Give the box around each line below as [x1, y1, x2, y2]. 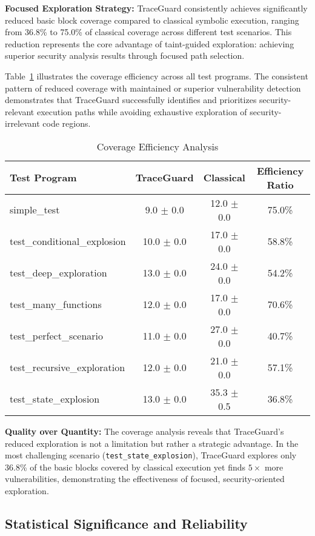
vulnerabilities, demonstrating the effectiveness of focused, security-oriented [5, 472, 285, 485]
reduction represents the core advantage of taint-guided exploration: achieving [5, 37, 294, 50]
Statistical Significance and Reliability [5, 514, 248, 532]
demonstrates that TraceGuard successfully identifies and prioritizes [5, 93, 257, 106]
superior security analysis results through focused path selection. [5, 49, 245, 62]
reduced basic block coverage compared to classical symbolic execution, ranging [5, 13, 299, 26]
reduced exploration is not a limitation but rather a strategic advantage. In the [5, 437, 299, 449]
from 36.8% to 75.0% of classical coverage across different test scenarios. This [5, 25, 292, 38]
